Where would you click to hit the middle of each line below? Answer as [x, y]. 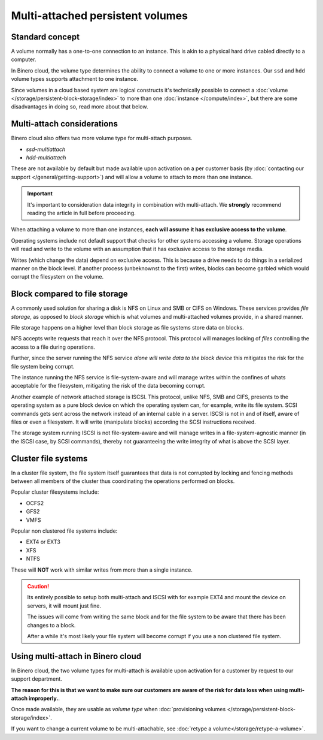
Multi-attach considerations [64, 124]
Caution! [38, 586]
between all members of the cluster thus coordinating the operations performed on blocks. [123, 481]
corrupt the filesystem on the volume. [57, 277]
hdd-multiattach [46, 158]
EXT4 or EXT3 [43, 542]
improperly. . [44, 698]
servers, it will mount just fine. [64, 606]
